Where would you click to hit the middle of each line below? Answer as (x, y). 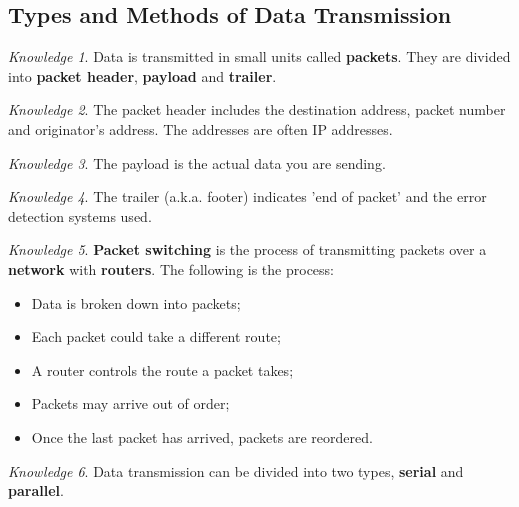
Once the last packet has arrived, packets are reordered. (202, 436)
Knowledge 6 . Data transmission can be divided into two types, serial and (236, 470)
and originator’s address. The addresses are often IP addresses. (200, 128)
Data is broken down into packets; (136, 302)
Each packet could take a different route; (156, 336)
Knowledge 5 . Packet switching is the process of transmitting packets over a (247, 249)
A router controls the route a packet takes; (162, 369)
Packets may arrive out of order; (130, 403)
